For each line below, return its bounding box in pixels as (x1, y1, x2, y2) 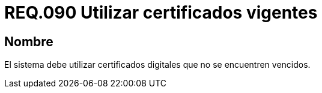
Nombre (4, 34, 53, 49)
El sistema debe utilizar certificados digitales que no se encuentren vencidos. (4, 59, 311, 70)
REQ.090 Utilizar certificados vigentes (4, 2, 318, 23)
